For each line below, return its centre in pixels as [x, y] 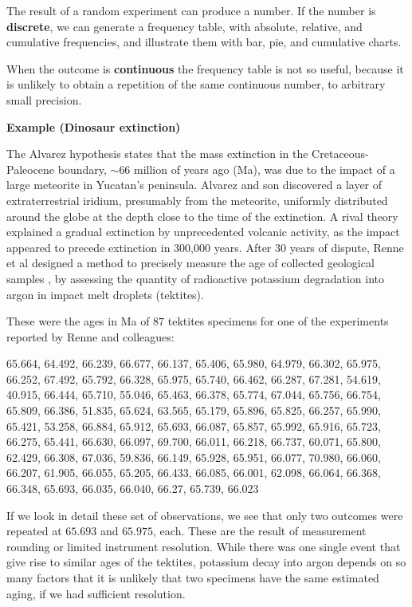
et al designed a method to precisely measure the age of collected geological [190, 263]
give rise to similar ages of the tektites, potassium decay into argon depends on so [206, 562]
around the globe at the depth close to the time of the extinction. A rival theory [202, 216]
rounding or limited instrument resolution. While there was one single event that [204, 546]
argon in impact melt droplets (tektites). [105, 294]
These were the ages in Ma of [78, 321]
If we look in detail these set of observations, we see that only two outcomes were [205, 515]
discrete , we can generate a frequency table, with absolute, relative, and [184, 26]
